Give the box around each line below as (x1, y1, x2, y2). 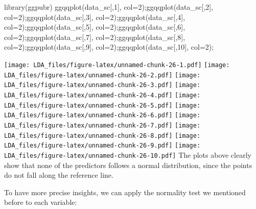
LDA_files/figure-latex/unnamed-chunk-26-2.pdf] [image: (4, 71, 201, 79)
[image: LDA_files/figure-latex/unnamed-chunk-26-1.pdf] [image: (4, 61, 230, 69)
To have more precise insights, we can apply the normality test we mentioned (4, 186, 246, 197)
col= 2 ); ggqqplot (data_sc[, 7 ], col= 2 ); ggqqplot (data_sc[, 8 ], (4, 31, 185, 42)
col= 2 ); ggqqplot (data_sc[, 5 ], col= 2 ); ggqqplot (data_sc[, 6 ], (4, 22, 185, 32)
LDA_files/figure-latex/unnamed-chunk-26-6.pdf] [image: (4, 112, 201, 119)
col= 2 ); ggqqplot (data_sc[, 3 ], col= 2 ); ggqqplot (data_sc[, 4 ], (4, 11, 185, 22)
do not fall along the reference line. (4, 170, 113, 180)
